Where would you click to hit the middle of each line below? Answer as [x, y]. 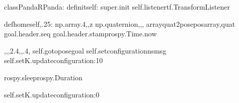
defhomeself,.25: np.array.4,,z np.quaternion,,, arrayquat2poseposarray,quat [120, 23]
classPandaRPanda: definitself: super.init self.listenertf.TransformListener [117, 7]
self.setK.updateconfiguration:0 [52, 94]
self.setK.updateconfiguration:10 [54, 60]
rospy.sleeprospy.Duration [43, 77]
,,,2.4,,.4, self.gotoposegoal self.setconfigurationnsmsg [85, 50]
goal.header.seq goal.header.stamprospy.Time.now [81, 34]
